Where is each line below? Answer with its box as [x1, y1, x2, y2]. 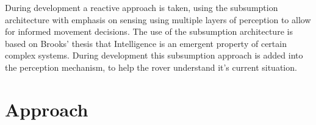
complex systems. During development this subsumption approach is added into [5, 49, 303, 62]
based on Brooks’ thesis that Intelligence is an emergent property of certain [5, 37, 287, 49]
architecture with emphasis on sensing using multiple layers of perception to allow [5, 13, 311, 26]
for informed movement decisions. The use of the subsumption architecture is [5, 25, 293, 38]
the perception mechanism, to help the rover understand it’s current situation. [5, 60, 297, 73]
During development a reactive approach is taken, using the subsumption [5, 1, 278, 13]
